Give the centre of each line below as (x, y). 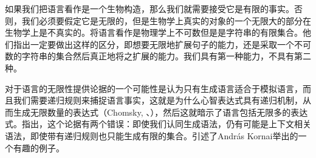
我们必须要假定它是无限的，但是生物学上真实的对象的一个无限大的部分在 (166, 20)
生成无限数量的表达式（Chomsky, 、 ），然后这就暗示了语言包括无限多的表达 (160, 112)
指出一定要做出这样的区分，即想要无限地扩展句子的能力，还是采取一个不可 (162, 44)
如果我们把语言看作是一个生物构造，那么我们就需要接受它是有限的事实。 (149, 8)
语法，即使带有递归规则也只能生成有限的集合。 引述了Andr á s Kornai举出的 (152, 135)
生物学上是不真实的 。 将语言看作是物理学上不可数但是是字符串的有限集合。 (154, 32)
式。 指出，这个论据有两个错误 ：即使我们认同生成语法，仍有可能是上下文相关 (158, 124)
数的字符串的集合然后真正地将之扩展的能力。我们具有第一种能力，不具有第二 (158, 56)
